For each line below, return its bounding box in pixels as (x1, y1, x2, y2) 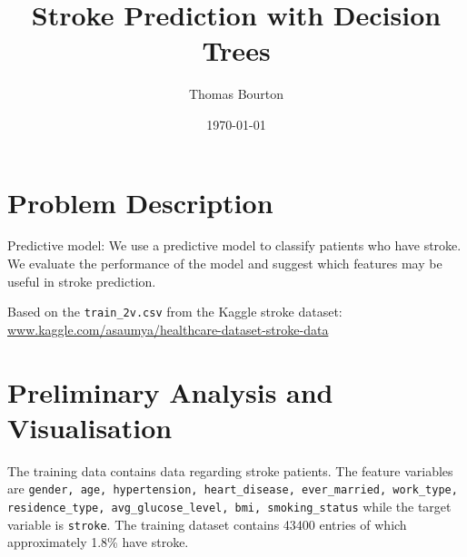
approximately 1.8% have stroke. (7, 533, 189, 552)
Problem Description (7, 183, 273, 220)
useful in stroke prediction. (7, 271, 156, 290)
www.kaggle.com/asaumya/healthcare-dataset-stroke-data (7, 319, 329, 338)
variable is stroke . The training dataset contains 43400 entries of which (7, 514, 407, 533)
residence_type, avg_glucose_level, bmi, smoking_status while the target (7, 497, 452, 516)
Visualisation (7, 408, 173, 445)
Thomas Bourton (188, 84, 284, 103)
